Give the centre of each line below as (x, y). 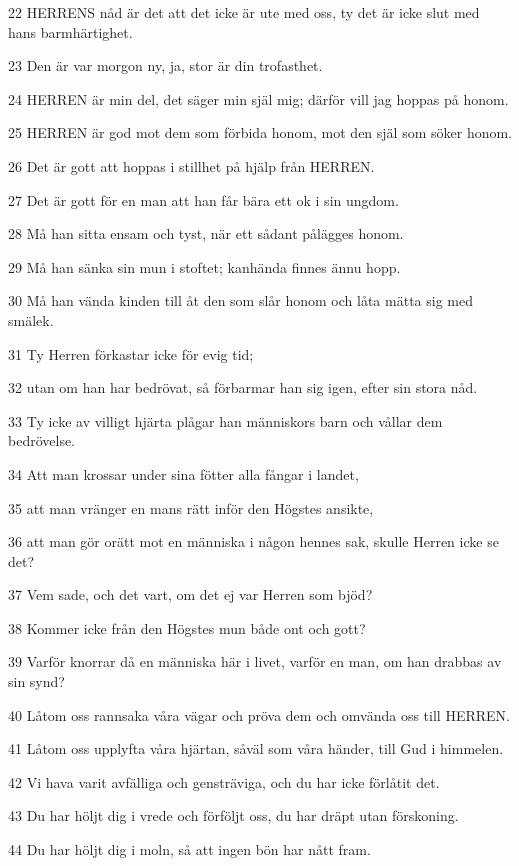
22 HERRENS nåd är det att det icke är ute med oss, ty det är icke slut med (244, 12)
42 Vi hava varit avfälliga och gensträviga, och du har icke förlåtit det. (224, 781)
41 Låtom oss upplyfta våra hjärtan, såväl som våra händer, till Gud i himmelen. (256, 748)
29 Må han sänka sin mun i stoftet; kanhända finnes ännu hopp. (204, 266)
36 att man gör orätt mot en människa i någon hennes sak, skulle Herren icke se (253, 541)
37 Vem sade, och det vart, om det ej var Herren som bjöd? (190, 594)
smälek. (31, 319)
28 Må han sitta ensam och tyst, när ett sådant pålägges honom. (206, 233)
